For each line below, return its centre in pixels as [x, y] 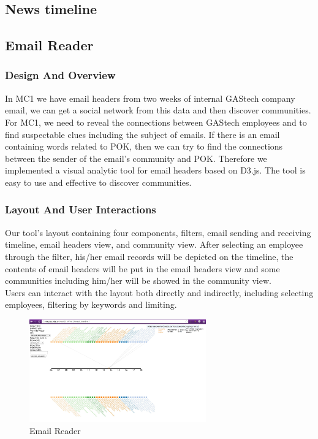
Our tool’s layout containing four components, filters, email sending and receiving [158, 232]
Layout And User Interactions [81, 209]
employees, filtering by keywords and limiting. [91, 304]
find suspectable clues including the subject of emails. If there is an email [142, 134]
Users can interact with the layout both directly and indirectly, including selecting [159, 292]
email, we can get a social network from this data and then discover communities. [158, 110]
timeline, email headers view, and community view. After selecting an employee [154, 244]
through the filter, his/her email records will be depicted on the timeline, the [149, 256]
